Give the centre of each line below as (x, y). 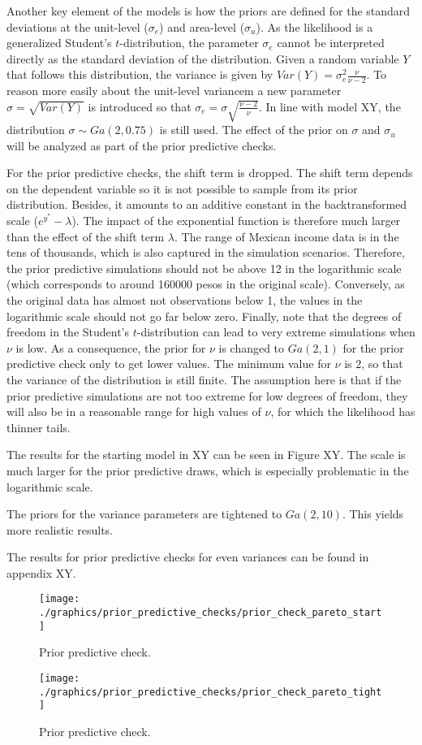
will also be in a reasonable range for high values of (134, 411)
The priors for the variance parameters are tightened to (144, 514)
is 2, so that (374, 364)
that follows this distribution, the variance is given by (140, 74)
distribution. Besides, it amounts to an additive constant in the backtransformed (207, 204)
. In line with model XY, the (329, 106)
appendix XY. (41, 572)
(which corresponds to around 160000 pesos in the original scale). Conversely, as (206, 284)
